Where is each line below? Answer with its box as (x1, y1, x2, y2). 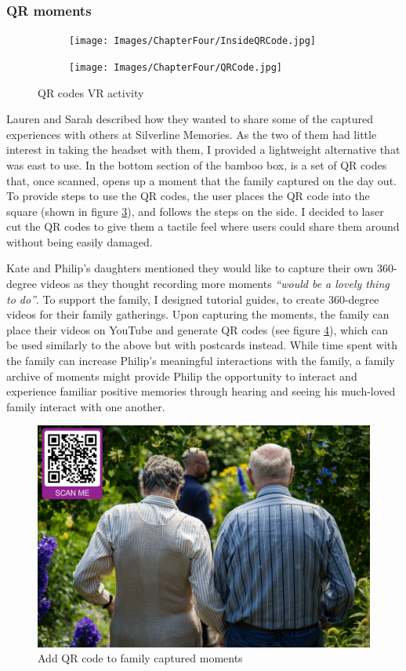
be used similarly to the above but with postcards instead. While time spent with (6, 337, 398, 353)
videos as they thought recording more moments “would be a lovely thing (40, 275, 390, 292)
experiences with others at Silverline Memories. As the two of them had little (6, 126, 377, 142)
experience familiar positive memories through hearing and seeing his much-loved (6, 383, 396, 399)
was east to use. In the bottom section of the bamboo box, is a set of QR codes (6, 156, 387, 173)
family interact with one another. (6, 398, 165, 414)
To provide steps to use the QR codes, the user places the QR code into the (6, 188, 370, 204)
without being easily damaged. (6, 233, 153, 250)
